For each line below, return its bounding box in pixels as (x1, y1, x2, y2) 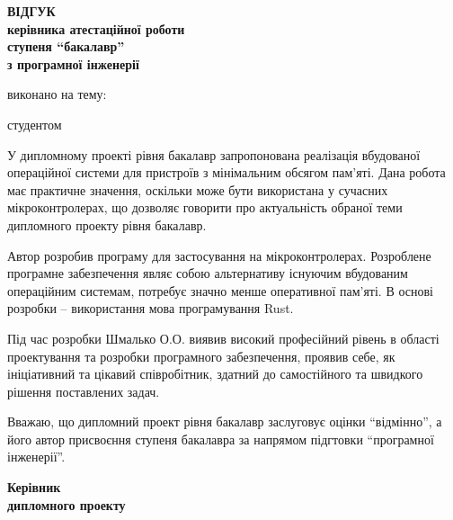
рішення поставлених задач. (7, 381, 160, 400)
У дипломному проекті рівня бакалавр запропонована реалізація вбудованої (7, 145, 421, 164)
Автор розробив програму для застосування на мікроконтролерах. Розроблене (7, 246, 431, 264)
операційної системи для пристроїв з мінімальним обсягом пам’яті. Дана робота (7, 163, 446, 182)
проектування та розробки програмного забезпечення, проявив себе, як (7, 346, 395, 365)
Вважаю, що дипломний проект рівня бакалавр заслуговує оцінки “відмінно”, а (7, 412, 442, 431)
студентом (7, 114, 62, 133)
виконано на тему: (7, 85, 107, 103)
